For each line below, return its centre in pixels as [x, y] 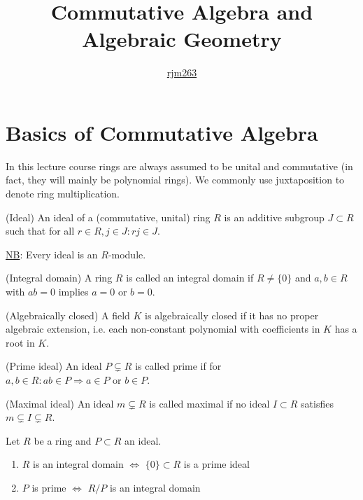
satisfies [317, 403]
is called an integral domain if [190, 278]
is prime [49, 487]
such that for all [40, 231]
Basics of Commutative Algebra [162, 132]
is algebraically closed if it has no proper [232, 315]
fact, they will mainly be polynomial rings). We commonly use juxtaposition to [175, 180]
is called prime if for [178, 366]
